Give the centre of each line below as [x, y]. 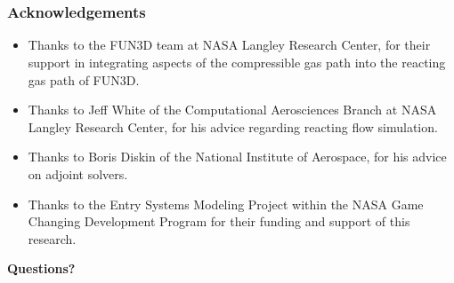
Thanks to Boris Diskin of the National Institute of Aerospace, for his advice [237, 157]
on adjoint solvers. [78, 174]
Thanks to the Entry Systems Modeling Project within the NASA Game [226, 204]
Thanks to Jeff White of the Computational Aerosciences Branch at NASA [232, 110]
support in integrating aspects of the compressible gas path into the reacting [237, 63]
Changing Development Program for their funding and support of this [219, 221]
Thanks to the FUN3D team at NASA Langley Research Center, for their [229, 45]
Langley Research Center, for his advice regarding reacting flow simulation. [233, 126]
